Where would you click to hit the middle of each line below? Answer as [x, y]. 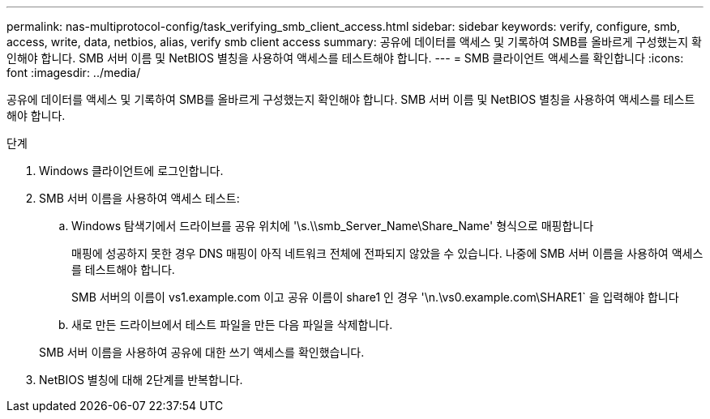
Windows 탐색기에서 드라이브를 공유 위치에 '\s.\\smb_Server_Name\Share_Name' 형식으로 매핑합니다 [333, 226]
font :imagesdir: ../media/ [74, 73]
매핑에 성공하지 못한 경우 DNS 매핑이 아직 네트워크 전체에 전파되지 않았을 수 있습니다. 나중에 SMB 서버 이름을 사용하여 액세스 [387, 253]
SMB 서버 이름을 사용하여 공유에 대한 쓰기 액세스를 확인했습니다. [202, 352]
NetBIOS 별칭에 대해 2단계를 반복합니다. [141, 380]
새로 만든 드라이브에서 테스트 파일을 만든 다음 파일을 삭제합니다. [232, 325]
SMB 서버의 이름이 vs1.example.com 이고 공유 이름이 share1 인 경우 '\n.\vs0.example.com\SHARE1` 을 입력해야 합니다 [375, 297]
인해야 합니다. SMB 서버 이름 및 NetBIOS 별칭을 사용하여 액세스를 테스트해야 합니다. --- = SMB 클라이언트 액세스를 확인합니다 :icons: [345, 58]
